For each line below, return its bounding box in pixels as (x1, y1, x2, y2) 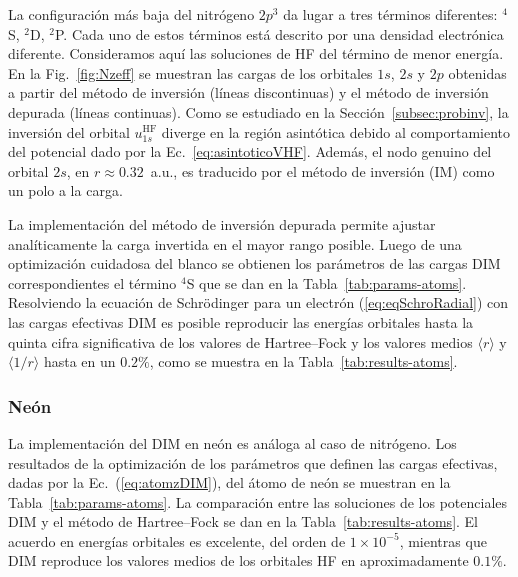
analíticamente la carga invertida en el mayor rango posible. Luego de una (8, 233, 462, 254)
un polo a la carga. (8, 180, 123, 201)
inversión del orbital (8, 121, 130, 142)
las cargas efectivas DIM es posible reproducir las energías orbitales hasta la (8, 311, 474, 332)
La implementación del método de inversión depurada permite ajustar (8, 213, 436, 234)
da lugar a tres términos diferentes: (283, 4, 498, 24)
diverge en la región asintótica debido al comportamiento (161, 121, 511, 142)
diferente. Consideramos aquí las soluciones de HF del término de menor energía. (8, 43, 504, 64)
